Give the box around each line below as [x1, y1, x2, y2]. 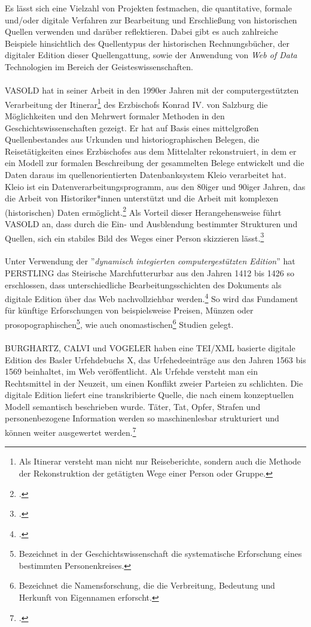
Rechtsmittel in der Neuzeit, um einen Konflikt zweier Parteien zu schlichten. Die [5, 376, 303, 389]
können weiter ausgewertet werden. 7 [5, 424, 136, 438]
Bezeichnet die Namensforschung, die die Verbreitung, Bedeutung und [19, 579, 275, 592]
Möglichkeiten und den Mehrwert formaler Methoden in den [5, 110, 225, 122]
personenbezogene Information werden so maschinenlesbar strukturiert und [5, 412, 279, 424]
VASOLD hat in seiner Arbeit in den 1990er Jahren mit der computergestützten [5, 84, 299, 97]
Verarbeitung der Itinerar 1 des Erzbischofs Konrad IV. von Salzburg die [5, 96, 268, 110]
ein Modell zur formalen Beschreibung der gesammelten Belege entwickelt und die [5, 156, 304, 169]
